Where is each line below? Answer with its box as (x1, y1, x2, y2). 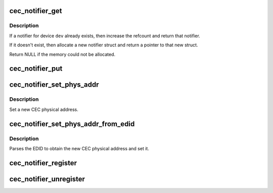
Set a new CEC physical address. (9, 106, 78, 112)
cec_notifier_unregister (9, 174, 85, 183)
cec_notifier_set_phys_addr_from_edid (9, 119, 135, 128)
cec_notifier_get (9, 7, 63, 15)
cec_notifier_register (9, 159, 77, 167)
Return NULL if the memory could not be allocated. (9, 51, 116, 57)
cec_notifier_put (9, 65, 63, 73)
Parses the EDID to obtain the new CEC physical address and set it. (9, 145, 149, 151)
